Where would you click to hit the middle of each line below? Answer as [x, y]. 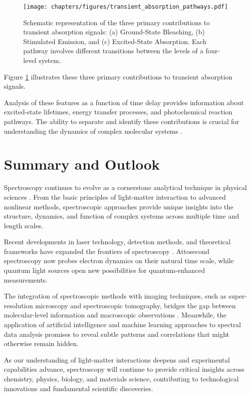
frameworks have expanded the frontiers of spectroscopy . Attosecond [107, 251]
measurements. [26, 279]
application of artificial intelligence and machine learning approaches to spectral [123, 324]
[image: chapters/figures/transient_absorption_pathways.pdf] [126, 7]
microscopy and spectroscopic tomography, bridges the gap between [135, 305]
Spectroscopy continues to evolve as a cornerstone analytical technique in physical [125, 187]
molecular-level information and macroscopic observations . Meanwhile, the [115, 315]
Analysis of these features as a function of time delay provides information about [124, 102]
